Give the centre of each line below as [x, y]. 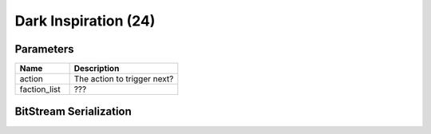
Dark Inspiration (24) [85, 21]
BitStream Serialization [73, 112]
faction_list [40, 89]
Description [97, 69]
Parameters [44, 49]
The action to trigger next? [124, 79]
